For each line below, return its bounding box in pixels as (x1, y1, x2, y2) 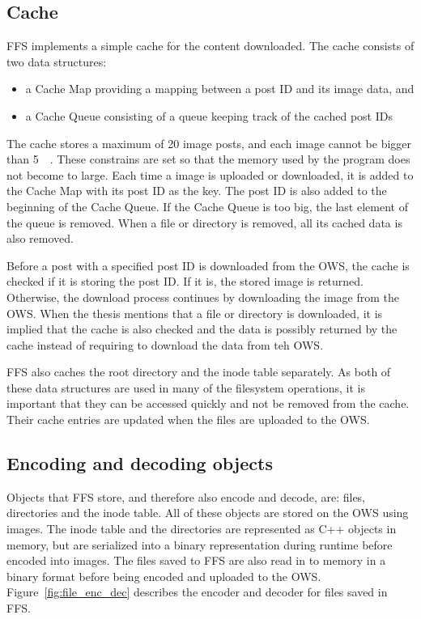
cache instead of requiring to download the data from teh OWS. (6, 336, 324, 353)
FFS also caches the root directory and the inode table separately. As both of (6, 363, 391, 380)
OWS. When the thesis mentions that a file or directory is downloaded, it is (6, 304, 383, 321)
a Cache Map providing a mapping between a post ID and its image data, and (25, 80, 415, 97)
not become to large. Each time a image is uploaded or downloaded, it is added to (6, 166, 414, 183)
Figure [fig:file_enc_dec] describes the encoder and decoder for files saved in (6, 583, 388, 600)
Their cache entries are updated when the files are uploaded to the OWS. (6, 411, 370, 428)
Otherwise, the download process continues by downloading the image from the (6, 288, 399, 305)
